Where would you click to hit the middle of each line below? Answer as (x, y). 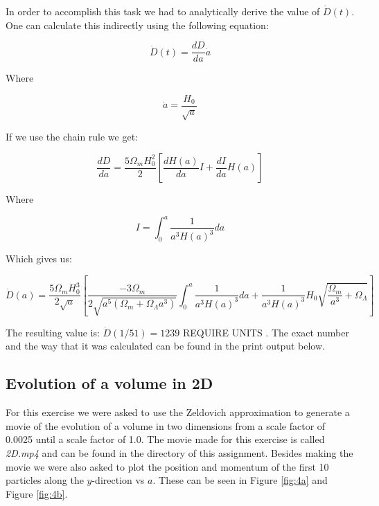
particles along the (45, 480)
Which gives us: (39, 259)
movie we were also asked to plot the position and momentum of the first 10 (167, 466)
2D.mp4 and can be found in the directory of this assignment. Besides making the (179, 453)
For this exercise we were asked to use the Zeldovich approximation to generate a (178, 412)
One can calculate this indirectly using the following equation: (137, 25)
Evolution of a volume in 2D (109, 383)
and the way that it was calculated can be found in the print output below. (165, 346)
